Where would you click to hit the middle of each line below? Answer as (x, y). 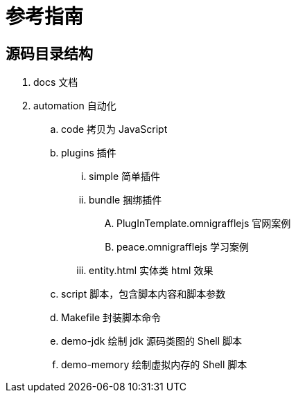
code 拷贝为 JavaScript (114, 129)
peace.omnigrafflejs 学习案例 (183, 247)
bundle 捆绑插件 (125, 200)
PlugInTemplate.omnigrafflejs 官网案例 (204, 224)
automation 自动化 (75, 106)
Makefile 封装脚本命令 (111, 318)
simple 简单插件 (125, 177)
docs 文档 (56, 82)
